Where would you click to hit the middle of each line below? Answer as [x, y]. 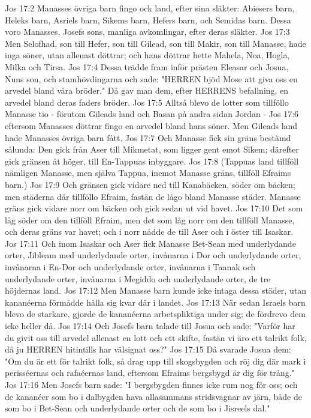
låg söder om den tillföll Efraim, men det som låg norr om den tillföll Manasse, [150, 220]
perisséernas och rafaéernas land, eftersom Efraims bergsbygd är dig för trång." [150, 373]
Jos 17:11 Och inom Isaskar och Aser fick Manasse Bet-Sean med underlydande [150, 243]
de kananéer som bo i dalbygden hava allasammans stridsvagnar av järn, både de [153, 396]
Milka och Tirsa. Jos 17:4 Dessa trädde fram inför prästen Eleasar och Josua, [147, 66]
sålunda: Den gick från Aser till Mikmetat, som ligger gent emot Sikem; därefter [152, 149]
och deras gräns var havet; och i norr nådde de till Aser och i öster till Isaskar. [149, 232]
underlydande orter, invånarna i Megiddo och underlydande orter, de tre [138, 278]
